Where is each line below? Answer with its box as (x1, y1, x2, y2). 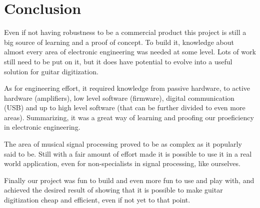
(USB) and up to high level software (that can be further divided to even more (4, 102, 245, 113)
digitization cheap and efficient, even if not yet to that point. (4, 195, 190, 205)
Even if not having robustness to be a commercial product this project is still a (4, 27, 246, 37)
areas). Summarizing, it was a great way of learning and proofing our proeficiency (4, 112, 254, 122)
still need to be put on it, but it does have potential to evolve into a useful (4, 56, 232, 66)
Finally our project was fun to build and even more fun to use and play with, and (4, 175, 254, 185)
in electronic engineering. (4, 122, 80, 132)
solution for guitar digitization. (4, 66, 98, 76)
